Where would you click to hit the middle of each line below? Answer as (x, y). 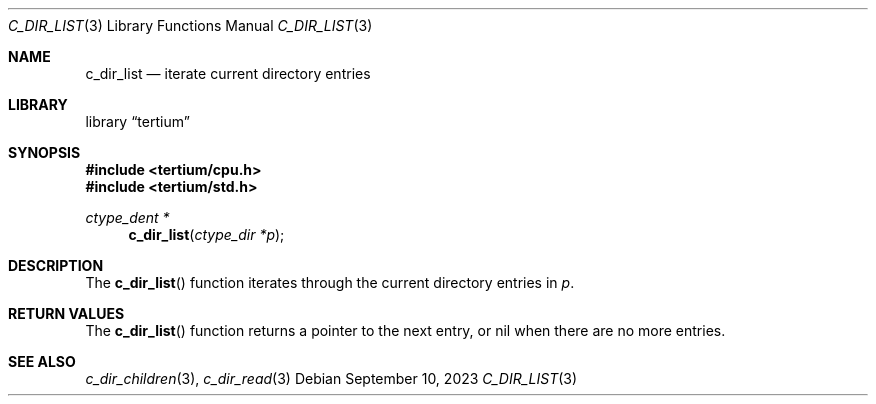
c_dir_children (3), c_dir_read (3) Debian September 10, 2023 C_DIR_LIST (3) (331, 378)
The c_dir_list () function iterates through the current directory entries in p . (330, 282)
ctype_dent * (127, 217)
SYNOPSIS (44, 152)
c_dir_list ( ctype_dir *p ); (206, 234)
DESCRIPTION (56, 265)
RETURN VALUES (66, 313)
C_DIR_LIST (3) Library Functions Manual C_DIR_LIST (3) (190, 25)
